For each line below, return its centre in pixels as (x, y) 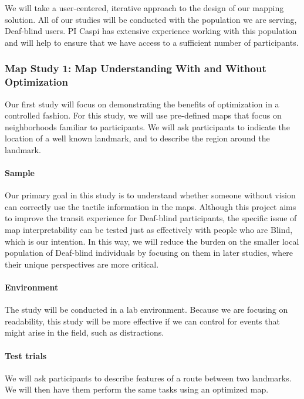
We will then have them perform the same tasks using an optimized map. (137, 389)
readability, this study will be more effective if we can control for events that (142, 321)
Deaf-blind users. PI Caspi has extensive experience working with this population (151, 31)
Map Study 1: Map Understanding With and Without (136, 68)
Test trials (26, 355)
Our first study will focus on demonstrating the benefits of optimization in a (142, 104)
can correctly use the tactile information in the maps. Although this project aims (151, 206)
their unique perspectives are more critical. (82, 264)
